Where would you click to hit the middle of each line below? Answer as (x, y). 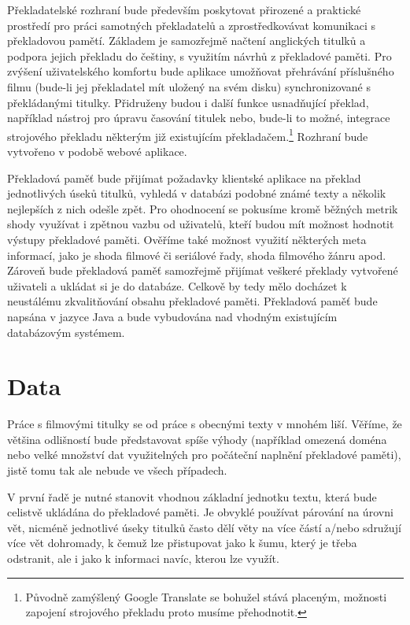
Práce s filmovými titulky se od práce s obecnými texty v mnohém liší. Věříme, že (205, 424)
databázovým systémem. (66, 332)
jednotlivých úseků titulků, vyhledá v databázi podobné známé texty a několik (197, 193)
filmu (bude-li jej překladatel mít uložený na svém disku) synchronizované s (189, 86)
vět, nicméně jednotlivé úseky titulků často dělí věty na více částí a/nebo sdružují (204, 527)
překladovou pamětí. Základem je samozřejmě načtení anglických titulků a (187, 41)
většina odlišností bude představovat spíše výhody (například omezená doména (197, 439)
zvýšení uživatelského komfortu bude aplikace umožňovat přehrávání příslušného (201, 71)
